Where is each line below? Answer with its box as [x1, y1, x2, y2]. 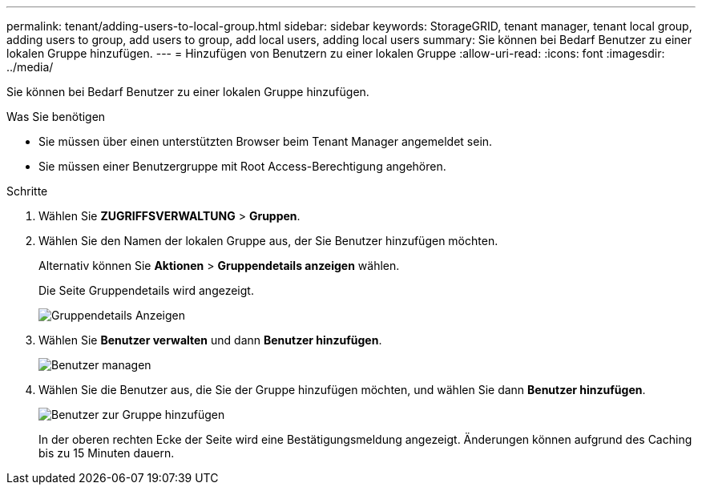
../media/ [6, 60, 54, 74]
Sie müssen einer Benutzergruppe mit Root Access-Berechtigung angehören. [38, 159, 446, 173]
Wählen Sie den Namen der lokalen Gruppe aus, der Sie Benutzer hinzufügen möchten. [38, 234, 498, 248]
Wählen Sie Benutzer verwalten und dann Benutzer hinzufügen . [38, 333, 382, 347]
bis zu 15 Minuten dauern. [38, 446, 175, 460]
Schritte [6, 184, 48, 198]
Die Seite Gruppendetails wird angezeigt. [38, 284, 254, 297]
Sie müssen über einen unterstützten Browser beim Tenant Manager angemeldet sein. [38, 135, 493, 148]
